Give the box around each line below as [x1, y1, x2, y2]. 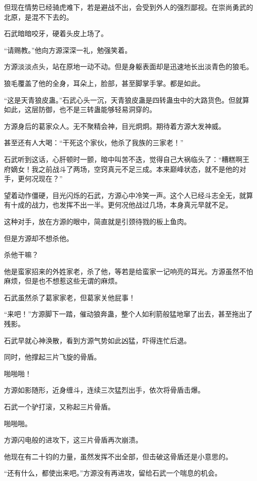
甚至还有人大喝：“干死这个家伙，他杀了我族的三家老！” [4, 137, 184, 148]
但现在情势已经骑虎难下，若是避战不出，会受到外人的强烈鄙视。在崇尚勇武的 [4, 2, 253, 12]
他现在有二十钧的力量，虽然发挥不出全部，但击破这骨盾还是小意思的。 [4, 451, 232, 461]
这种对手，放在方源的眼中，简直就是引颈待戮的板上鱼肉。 [4, 216, 191, 226]
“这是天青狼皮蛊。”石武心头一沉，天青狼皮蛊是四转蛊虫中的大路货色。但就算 [4, 94, 250, 105]
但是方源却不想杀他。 [4, 233, 73, 243]
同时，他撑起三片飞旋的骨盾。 [4, 352, 101, 362]
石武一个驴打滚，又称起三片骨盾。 [4, 401, 115, 412]
